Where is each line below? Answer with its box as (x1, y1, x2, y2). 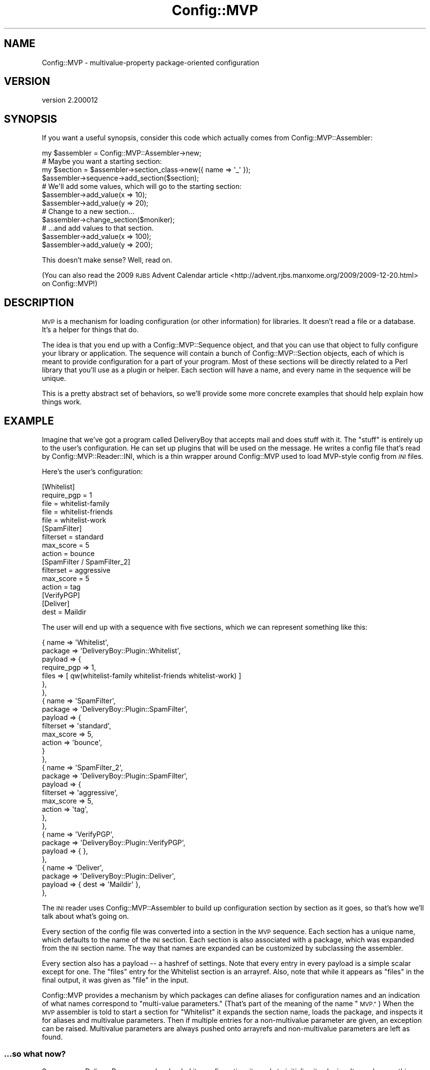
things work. (42, 398, 82, 406)
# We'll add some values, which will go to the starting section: (42, 182, 242, 191)
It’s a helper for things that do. (42, 325, 139, 334)
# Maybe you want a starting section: (42, 157, 162, 166)
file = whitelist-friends (42, 507, 113, 516)
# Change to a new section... (42, 207, 134, 216)
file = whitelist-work (42, 515, 107, 524)
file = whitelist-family (42, 499, 110, 508)
